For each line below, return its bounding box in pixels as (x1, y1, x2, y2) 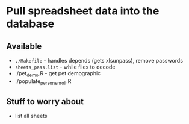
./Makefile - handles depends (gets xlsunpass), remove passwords (14, 57, 184, 64)
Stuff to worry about (6, 96, 84, 107)
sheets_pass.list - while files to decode (14, 63, 116, 70)
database (6, 17, 55, 31)
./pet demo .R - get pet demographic (14, 70, 101, 78)
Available (6, 41, 42, 51)
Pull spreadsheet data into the (6, 4, 160, 18)
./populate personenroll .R (14, 77, 72, 86)
